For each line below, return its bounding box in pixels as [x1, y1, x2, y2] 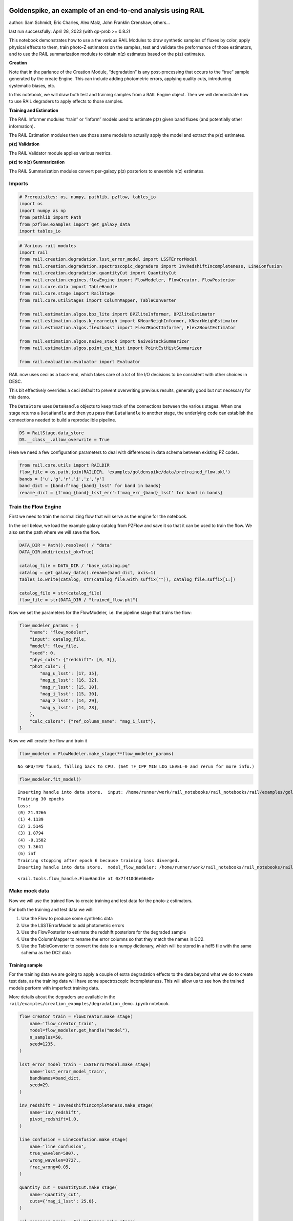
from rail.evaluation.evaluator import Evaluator [19, 359, 141, 365]
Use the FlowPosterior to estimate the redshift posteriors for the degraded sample [21, 929, 187, 935]
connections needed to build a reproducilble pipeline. [9, 417, 117, 422]
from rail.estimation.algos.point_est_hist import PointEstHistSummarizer [19, 345, 203, 351]
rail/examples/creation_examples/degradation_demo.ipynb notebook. [9, 1001, 170, 1007]
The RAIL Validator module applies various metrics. [9, 150, 112, 156]
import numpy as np [19, 208, 66, 213]
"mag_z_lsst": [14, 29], [40, 698, 100, 703]
